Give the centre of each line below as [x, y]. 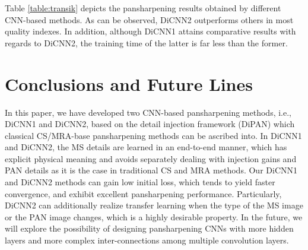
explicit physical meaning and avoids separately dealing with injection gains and [151, 158]
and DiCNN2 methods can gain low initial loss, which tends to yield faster [140, 182]
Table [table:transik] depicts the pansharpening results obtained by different [143, 8]
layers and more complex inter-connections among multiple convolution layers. [147, 240]
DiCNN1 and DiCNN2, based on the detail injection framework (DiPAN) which [150, 124]
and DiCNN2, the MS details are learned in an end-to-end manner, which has [146, 147]
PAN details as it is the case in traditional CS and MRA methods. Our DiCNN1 [151, 170]
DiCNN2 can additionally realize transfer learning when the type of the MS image [154, 205]
